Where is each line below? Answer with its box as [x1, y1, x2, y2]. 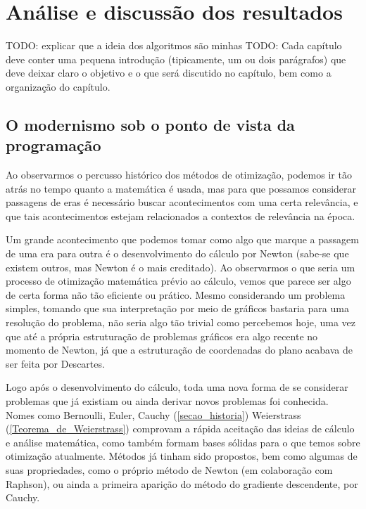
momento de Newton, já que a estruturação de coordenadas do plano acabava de [6, 342, 353, 357]
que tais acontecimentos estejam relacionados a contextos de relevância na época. [6, 208, 355, 223]
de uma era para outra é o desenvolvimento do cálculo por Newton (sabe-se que [6, 246, 349, 261]
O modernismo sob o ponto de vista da [6, 113, 295, 135]
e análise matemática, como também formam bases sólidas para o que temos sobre [6, 434, 360, 449]
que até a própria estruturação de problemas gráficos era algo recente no [6, 328, 318, 343]
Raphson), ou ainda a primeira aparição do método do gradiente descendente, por [6, 476, 358, 491]
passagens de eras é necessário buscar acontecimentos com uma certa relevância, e [6, 195, 358, 210]
